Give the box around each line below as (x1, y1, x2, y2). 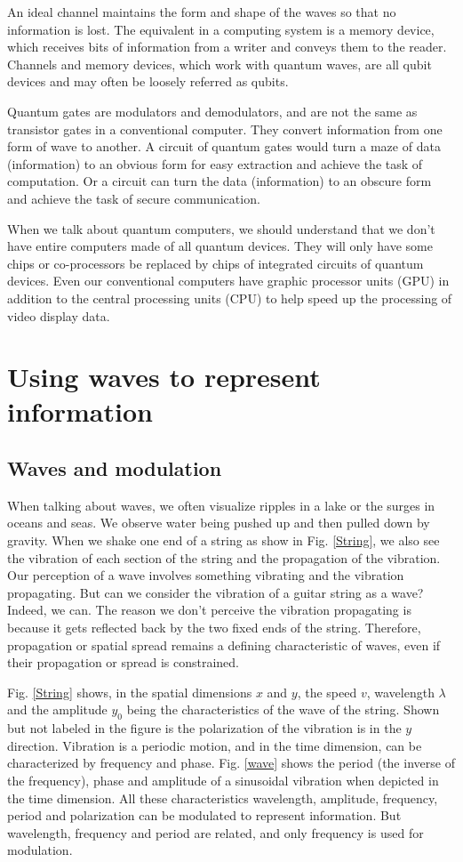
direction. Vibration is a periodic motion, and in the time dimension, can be (7, 736, 422, 754)
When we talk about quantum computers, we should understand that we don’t (7, 219, 435, 238)
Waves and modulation (7, 455, 222, 482)
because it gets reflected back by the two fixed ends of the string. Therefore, (7, 618, 421, 637)
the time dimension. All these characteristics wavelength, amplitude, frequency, (7, 788, 438, 807)
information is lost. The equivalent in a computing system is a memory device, (7, 20, 435, 38)
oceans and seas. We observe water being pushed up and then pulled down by (7, 513, 430, 532)
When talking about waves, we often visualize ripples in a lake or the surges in (7, 495, 435, 514)
